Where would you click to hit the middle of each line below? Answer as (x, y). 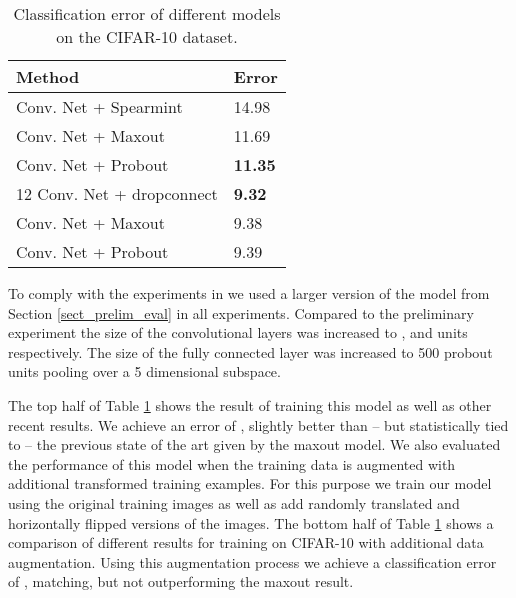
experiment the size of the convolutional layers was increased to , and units (238, 332)
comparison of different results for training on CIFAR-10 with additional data (246, 542)
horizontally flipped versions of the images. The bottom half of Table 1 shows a (251, 522)
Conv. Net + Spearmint (99, 106)
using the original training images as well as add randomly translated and (234, 502)
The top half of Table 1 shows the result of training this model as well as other (250, 404)
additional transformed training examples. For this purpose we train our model (250, 483)
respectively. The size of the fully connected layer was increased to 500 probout (250, 351)
